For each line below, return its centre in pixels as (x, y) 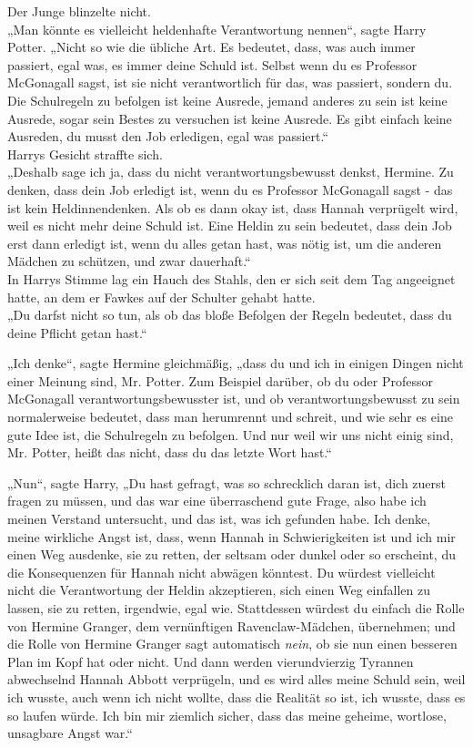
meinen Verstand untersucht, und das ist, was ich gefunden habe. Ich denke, (219, 519)
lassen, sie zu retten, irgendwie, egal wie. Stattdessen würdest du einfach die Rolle (236, 608)
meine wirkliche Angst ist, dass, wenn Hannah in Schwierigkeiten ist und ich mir (231, 536)
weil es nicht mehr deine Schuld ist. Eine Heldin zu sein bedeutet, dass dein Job (230, 225)
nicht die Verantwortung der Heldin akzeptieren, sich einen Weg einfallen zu (219, 590)
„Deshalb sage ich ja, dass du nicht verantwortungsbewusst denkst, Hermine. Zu (231, 172)
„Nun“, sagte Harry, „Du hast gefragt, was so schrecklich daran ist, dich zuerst (226, 482)
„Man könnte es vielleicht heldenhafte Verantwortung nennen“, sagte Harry (217, 29)
